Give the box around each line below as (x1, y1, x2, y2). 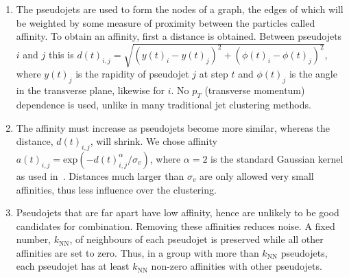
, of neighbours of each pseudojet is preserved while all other (69, 232, 324, 246)
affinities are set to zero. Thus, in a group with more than (16, 245, 259, 259)
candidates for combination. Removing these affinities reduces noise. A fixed (16, 218, 335, 233)
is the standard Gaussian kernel (210, 151, 344, 165)
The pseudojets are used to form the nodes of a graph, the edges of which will (16, 2, 344, 16)
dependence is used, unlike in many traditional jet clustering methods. (16, 97, 311, 111)
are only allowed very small (200, 168, 314, 183)
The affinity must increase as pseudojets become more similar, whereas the (16, 120, 330, 135)
